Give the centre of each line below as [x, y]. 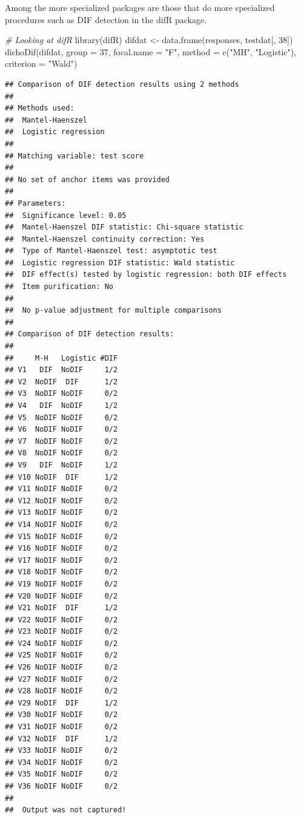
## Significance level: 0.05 [66, 215]
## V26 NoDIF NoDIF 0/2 [61, 668]
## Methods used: [40, 108]
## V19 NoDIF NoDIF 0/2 [61, 584]
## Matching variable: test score [74, 156]
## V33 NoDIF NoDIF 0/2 [61, 751]
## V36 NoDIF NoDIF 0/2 [61, 786]
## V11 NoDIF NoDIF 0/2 [61, 489]
